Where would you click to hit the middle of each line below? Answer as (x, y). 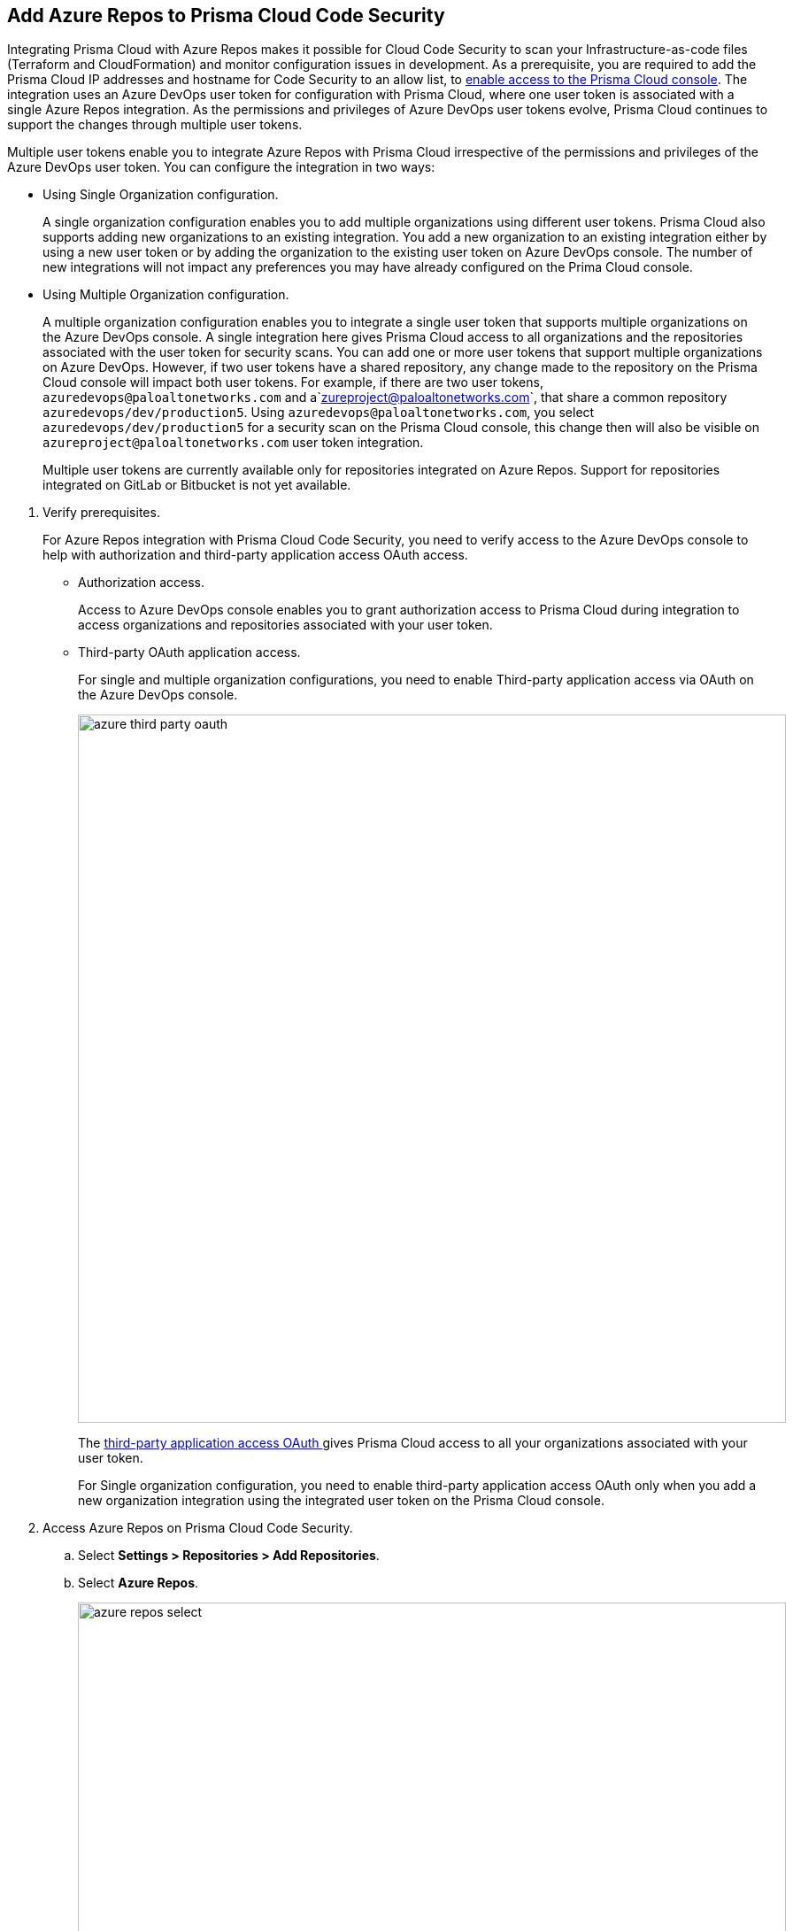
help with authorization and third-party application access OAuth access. (255, 555)
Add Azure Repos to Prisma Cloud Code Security (226, 15)
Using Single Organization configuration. (161, 195)
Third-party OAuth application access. (189, 653)
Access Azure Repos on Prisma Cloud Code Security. (198, 1528)
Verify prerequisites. (101, 513)
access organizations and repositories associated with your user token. (285, 625)
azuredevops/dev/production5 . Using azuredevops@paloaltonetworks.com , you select (319, 413)
